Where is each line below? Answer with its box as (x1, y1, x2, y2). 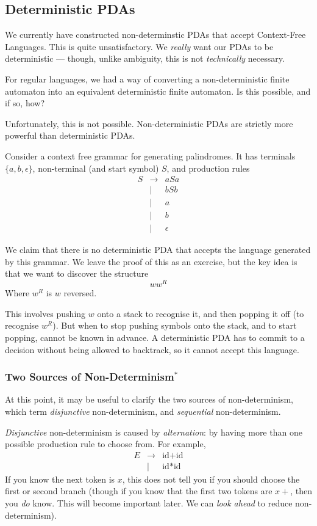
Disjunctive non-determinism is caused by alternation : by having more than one (5, 425, 302, 438)
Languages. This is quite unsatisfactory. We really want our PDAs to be (5, 40, 274, 53)
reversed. (63, 287, 97, 299)
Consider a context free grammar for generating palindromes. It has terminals (5, 149, 296, 162)
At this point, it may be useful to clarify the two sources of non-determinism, (5, 393, 293, 406)
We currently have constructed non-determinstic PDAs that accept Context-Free (5, 28, 306, 41)
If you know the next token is (5, 472, 115, 485)
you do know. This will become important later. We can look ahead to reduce (5, 496, 293, 509)
